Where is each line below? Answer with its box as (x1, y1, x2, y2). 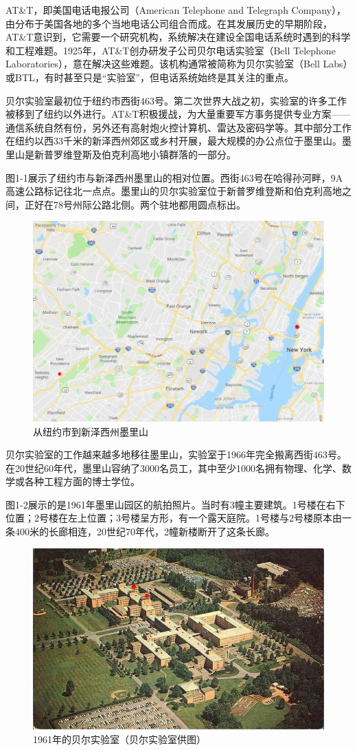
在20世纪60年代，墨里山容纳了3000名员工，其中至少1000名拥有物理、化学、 (5, 460, 342, 475)
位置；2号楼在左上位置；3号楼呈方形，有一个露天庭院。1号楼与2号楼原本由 (5, 511, 342, 525)
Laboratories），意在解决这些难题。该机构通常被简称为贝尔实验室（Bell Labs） (5, 56, 348, 71)
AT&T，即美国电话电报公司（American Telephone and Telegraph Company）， (5, 3, 346, 17)
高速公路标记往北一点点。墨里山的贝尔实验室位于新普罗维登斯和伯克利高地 (5, 184, 342, 198)
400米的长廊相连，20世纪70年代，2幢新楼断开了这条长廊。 (14, 524, 275, 539)
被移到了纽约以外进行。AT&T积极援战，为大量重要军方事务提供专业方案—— (5, 107, 351, 121)
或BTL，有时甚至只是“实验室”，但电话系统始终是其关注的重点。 (5, 69, 294, 84)
